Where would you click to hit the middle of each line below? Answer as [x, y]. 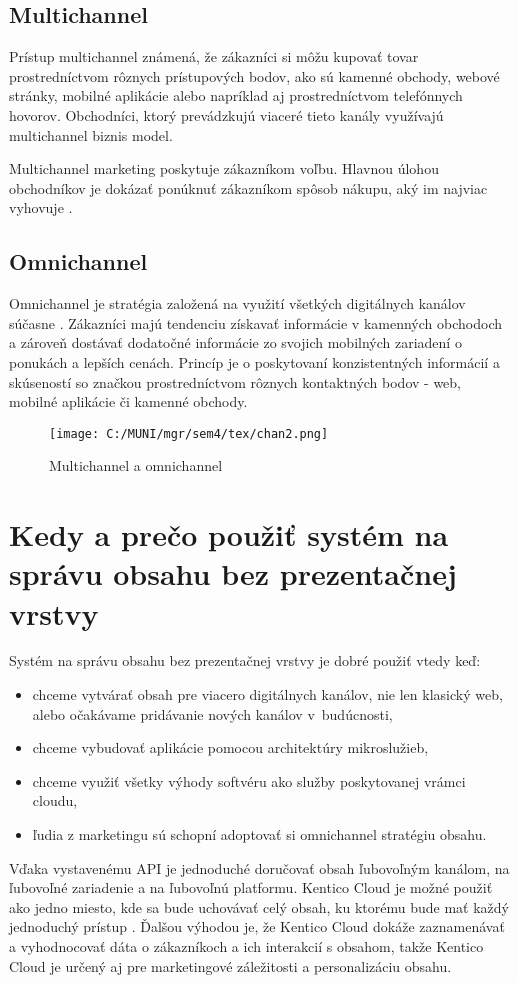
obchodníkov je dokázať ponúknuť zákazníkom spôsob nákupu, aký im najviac [248, 187]
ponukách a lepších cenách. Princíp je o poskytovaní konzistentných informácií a [254, 361]
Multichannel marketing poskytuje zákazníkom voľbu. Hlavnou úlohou [224, 168]
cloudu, [55, 800]
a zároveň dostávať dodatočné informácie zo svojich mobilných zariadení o [235, 342]
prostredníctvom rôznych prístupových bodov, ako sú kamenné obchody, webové [254, 75]
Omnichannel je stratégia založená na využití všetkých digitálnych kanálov [237, 303]
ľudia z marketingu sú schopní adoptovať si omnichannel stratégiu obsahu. [259, 834]
